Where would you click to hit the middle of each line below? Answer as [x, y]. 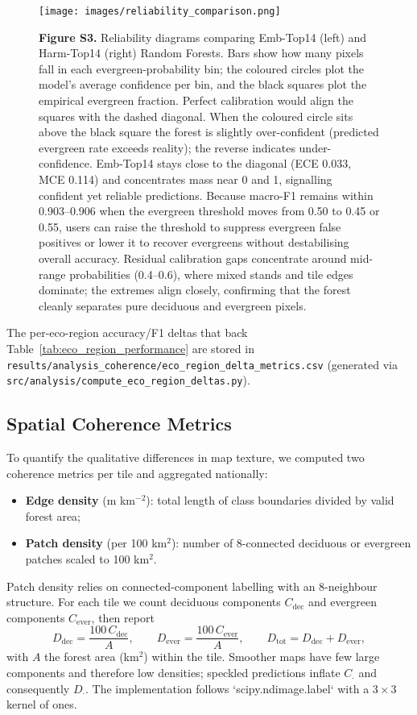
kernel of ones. [42, 704]
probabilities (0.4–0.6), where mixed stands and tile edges [211, 274]
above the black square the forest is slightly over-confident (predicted [209, 132]
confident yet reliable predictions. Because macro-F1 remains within [206, 195]
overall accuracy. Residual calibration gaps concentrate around [193, 258]
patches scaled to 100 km [87, 559]
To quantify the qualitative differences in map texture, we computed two [186, 457]
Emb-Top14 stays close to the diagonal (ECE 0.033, [224, 163]
